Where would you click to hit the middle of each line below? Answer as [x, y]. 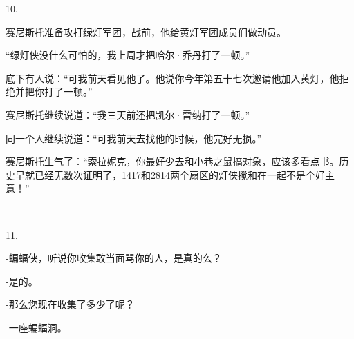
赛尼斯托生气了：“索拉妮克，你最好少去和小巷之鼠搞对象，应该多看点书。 [173, 161]
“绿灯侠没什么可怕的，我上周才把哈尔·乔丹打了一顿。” [128, 55]
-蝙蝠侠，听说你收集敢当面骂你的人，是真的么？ [114, 258]
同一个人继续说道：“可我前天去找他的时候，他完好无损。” [134, 138]
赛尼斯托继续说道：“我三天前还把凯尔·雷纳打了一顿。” [128, 114]
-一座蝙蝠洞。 [36, 327]
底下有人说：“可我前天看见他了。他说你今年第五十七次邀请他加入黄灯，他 [173, 78]
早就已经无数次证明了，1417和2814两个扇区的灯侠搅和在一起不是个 [165, 174]
